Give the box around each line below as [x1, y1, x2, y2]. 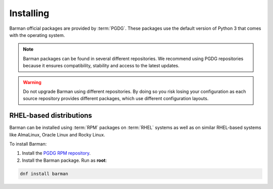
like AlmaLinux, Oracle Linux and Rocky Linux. [9, 131, 106, 137]
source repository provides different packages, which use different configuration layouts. [23, 96, 209, 102]
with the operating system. [9, 32, 65, 38]
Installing [9, 8, 50, 19]
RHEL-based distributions [9, 111, 93, 120]
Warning [23, 79, 41, 85]
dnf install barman [20, 171, 68, 176]
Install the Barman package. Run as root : [22, 157, 107, 163]
